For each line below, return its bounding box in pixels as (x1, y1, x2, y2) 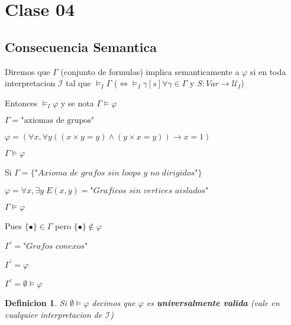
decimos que (92, 297, 135, 309)
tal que (66, 77, 91, 89)
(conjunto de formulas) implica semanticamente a (60, 65, 240, 77)
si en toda (250, 65, 286, 77)
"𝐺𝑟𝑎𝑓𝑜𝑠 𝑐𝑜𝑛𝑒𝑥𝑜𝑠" (23, 242, 88, 251)
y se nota (61, 96, 94, 109)
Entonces (5, 96, 38, 109)
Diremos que (5, 65, 50, 77)
